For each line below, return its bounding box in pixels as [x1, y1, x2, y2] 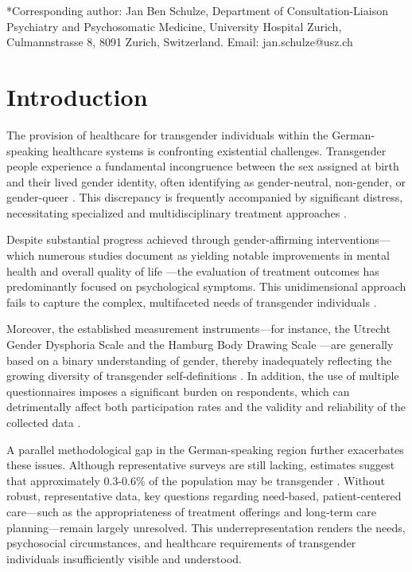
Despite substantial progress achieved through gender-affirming [6, 231, 313, 248]
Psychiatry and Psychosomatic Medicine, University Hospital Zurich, [6, 18, 342, 34]
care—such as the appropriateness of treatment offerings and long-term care [6, 503, 376, 519]
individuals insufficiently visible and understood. [6, 550, 242, 566]
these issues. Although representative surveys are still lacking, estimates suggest [6, 456, 395, 473]
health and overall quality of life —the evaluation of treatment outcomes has [6, 262, 379, 279]
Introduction [6, 80, 148, 112]
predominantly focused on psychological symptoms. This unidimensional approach [6, 278, 406, 295]
